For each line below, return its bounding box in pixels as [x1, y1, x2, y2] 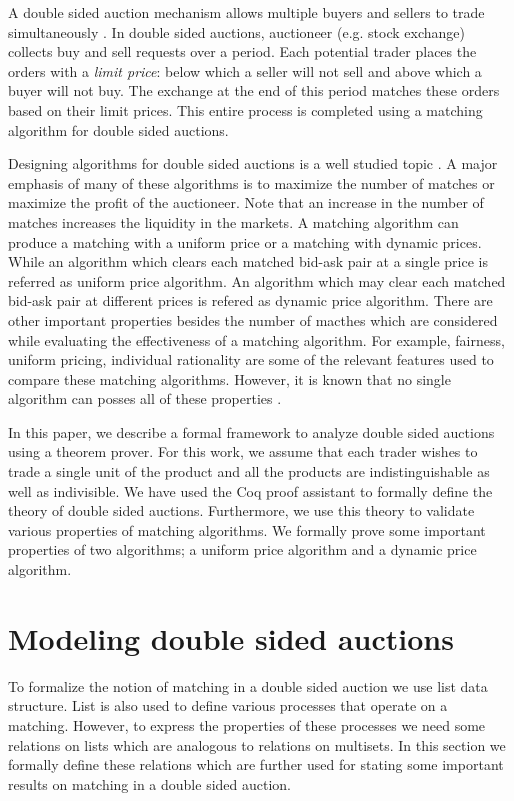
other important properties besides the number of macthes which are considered [8, 309, 498, 330]
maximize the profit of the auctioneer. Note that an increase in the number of [8, 192, 484, 213]
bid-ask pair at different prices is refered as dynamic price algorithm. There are [8, 290, 493, 311]
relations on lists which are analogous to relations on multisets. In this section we [8, 734, 506, 755]
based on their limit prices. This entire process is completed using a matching [8, 99, 483, 120]
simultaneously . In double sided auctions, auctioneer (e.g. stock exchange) [8, 21, 465, 42]
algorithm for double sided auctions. [8, 119, 229, 140]
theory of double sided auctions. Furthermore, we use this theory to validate [8, 500, 475, 521]
